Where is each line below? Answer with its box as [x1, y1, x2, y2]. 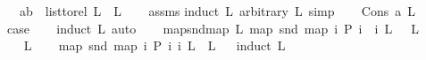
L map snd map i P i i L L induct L [23, 36, 286, 55]
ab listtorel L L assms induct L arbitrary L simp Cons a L [19, 2, 415, 19]
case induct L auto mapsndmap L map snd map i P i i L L [6, 19, 419, 37]
